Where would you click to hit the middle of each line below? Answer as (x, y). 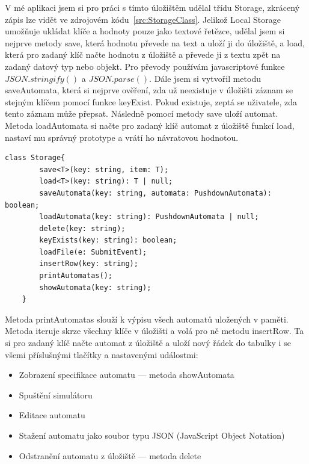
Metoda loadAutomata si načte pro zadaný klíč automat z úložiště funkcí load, (150, 125)
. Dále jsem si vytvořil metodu (205, 78)
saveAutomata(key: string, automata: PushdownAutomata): (155, 193)
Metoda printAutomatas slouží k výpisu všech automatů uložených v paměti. (147, 319)
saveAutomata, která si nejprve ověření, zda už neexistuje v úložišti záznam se (149, 90)
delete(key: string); (82, 228)
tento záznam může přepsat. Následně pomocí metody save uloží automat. (142, 113)
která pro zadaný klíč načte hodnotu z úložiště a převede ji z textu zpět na (143, 54)
